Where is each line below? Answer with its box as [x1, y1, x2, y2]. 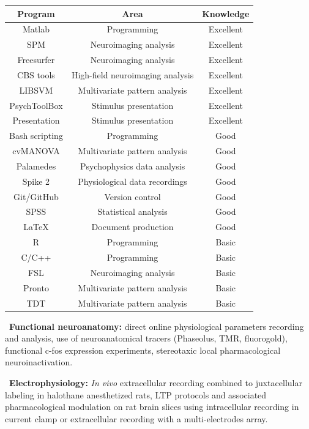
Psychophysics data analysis [80, 159, 185, 172]
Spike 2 [22, 174, 50, 187]
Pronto [23, 281, 49, 294]
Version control [104, 190, 161, 203]
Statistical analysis [97, 205, 168, 218]
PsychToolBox [9, 99, 63, 111]
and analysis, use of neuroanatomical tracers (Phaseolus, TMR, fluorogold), [5, 332, 288, 345]
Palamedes [16, 159, 56, 172]
